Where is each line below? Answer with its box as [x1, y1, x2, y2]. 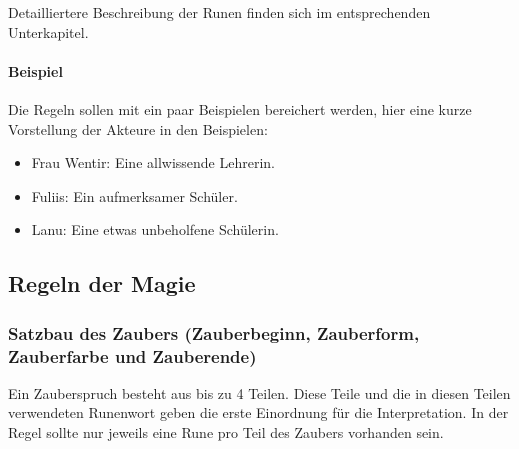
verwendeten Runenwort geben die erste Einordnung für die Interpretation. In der [8, 402, 509, 423]
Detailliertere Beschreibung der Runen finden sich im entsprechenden [8, 2, 431, 22]
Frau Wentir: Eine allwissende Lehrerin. [31, 152, 276, 173]
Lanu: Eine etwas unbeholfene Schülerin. [31, 219, 279, 240]
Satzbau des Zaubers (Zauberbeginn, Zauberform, [8, 320, 420, 345]
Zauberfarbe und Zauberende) [8, 343, 257, 368]
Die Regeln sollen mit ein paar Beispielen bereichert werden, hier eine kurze [8, 98, 472, 119]
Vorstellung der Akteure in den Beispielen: [8, 118, 268, 139]
